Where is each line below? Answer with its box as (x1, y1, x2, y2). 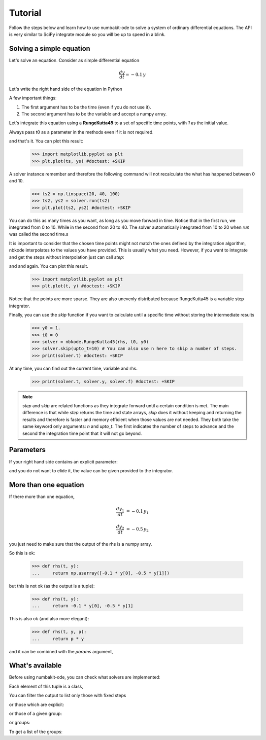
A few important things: (9, 95, 57, 101)
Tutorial (9, 7, 42, 18)
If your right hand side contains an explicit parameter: (9, 458, 118, 464)
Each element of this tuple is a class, (9, 683, 84, 689)
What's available (9, 661, 62, 670)
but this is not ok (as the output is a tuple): (9, 583, 95, 589)
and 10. (9, 177, 24, 183)
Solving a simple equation (9, 44, 91, 53)
